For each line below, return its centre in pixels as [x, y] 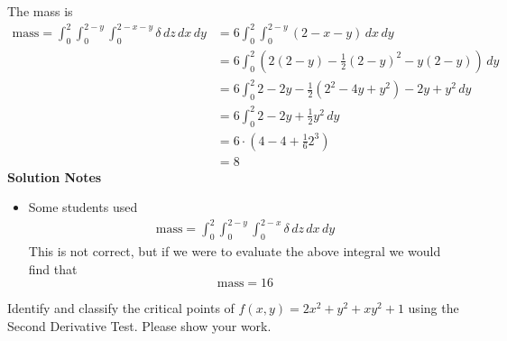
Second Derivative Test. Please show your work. [139, 325]
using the [433, 308]
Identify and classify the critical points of [121, 308]
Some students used [83, 207]
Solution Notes [55, 176]
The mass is [40, 11]
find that [53, 268]
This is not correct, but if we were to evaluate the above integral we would [235, 251]
